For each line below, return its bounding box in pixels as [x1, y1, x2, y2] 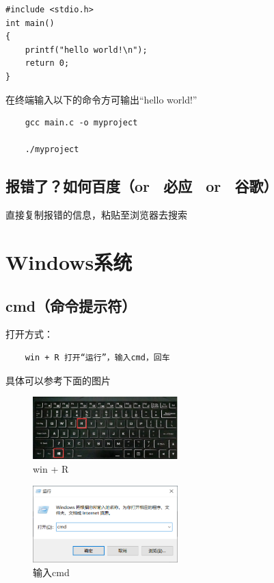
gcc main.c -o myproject [25, 118, 138, 128]
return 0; [25, 58, 70, 69]
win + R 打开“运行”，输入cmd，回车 [25, 352, 170, 362]
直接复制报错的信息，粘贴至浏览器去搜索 [5, 208, 187, 222]
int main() [5, 18, 55, 28]
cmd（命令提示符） [5, 295, 137, 316]
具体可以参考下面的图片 [5, 373, 111, 387]
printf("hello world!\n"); [25, 45, 148, 55]
